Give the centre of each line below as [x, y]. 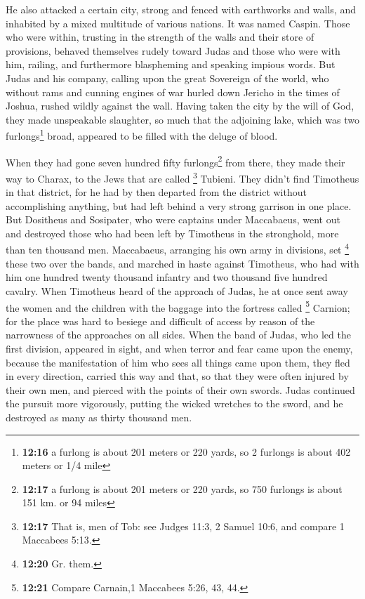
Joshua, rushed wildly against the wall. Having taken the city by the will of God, [180, 106]
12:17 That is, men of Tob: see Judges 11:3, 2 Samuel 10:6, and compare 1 [183, 526]
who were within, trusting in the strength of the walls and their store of [160, 37]
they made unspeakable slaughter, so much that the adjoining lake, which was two [182, 119]
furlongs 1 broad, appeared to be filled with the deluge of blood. [142, 134]
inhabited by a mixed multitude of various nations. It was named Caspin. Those [178, 23]
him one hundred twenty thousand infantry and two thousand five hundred [167, 277]
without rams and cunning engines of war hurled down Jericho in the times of [173, 92]
